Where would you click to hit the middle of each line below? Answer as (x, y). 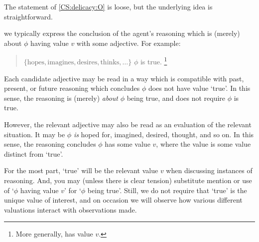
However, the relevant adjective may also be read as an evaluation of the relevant (128, 124)
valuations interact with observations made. (70, 209)
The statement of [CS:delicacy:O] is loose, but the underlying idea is (108, 6)
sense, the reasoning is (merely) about (61, 98)
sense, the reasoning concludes (50, 144)
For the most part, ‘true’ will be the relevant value (81, 170)
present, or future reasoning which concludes (72, 88)
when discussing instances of (209, 170)
